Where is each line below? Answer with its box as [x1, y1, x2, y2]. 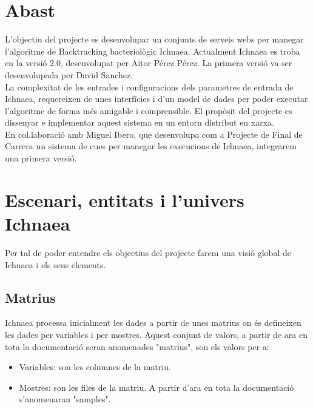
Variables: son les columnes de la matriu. [19, 360, 171, 373]
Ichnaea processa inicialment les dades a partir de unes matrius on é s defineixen [5, 316, 301, 329]
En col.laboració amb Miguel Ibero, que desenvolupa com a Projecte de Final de [5, 127, 303, 140]
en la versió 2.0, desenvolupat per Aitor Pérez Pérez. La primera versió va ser [5, 56, 292, 69]
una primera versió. [5, 152, 77, 164]
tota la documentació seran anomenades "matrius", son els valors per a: [5, 340, 269, 353]
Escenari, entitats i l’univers [5, 187, 244, 212]
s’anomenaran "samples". [19, 393, 111, 405]
